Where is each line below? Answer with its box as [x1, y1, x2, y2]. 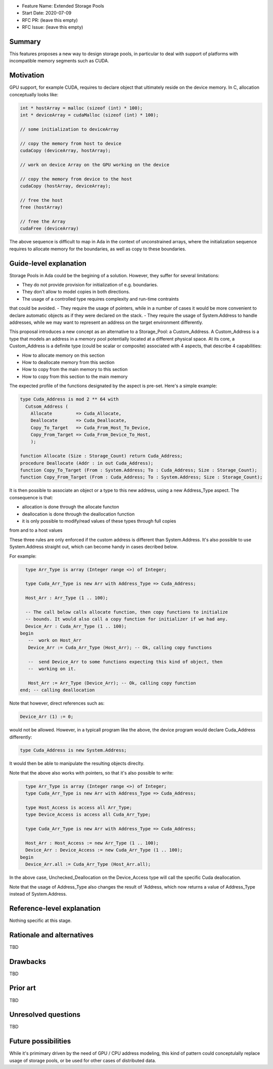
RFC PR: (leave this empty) [22, 17, 78, 23]
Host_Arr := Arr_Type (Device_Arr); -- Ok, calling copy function [28, 680, 196, 686]
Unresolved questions [9, 1010, 81, 1019]
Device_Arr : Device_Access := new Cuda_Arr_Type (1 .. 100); [25, 847, 183, 853]
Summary [9, 37, 41, 46]
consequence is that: [9, 494, 53, 500]
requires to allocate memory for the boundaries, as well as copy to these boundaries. [9, 246, 187, 252]
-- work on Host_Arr [28, 638, 82, 643]
